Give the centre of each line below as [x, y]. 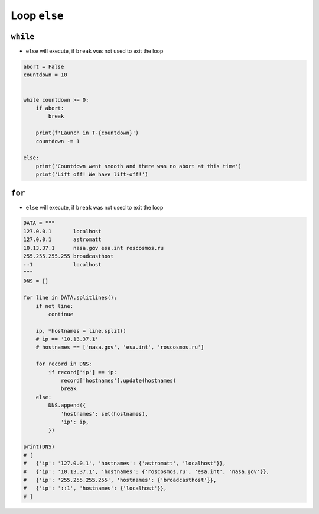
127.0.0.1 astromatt [62, 240]
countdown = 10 [45, 75]
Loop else [37, 15]
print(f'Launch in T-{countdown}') [87, 133]
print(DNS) [39, 447]
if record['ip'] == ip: [83, 372]
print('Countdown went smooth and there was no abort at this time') [139, 166]
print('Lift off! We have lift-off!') [92, 174]
